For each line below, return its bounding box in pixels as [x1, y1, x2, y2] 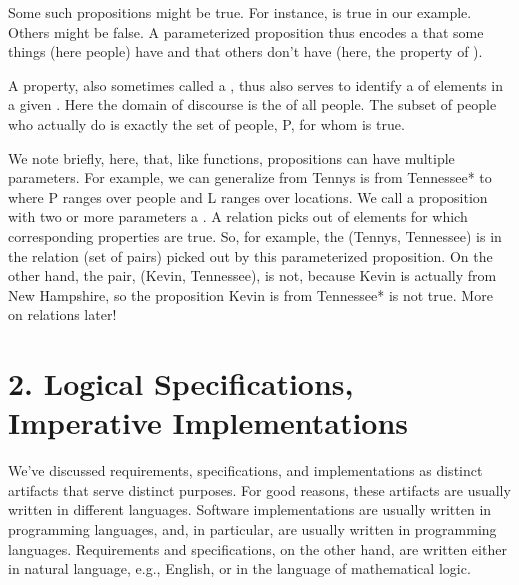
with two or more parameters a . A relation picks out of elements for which [8, 206, 468, 227]
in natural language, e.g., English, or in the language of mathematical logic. [8, 558, 471, 579]
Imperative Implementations [8, 402, 409, 443]
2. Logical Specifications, [8, 363, 354, 404]
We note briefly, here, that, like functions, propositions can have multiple [8, 147, 455, 168]
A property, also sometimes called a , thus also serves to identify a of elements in [8, 74, 503, 95]
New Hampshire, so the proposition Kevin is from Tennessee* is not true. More [8, 284, 493, 305]
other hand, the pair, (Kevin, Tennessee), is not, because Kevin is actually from [8, 265, 497, 286]
